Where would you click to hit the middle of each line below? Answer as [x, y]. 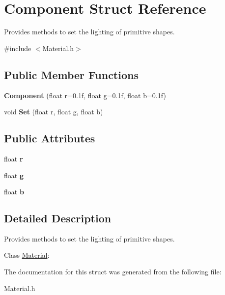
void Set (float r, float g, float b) [54, 112]
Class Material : [27, 255]
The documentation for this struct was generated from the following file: [113, 272]
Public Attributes [50, 138]
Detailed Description [58, 218]
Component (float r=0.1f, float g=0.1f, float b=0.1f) [85, 95]
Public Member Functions [71, 74]
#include [18, 48]
